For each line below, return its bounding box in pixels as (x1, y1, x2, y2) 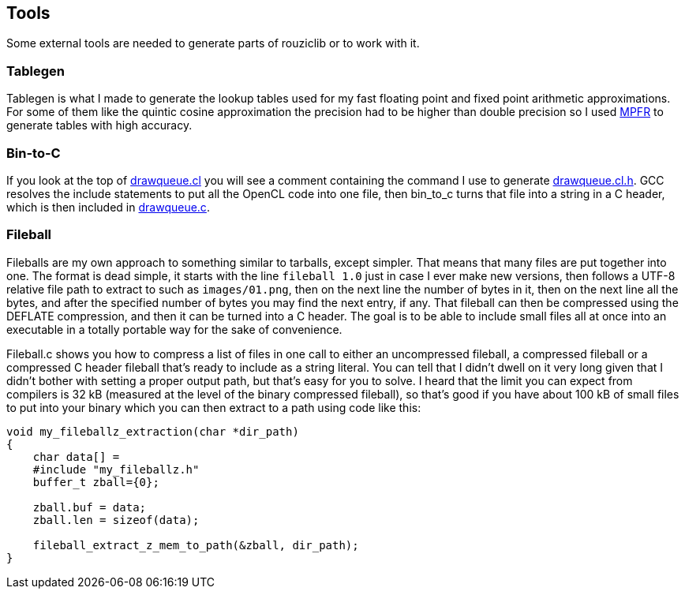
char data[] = (32, 450, 120, 463)
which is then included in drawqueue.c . (6, 200, 210, 214)
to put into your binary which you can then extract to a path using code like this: (6, 400, 421, 414)
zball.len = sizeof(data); (32, 513, 200, 526)
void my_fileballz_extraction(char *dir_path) (6, 425, 299, 438)
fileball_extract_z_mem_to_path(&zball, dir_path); (32, 538, 359, 552)
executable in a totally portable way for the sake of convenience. (6, 322, 342, 336)
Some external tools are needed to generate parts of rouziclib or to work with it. (6, 36, 420, 51)
